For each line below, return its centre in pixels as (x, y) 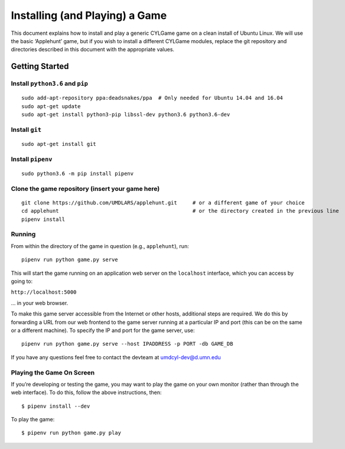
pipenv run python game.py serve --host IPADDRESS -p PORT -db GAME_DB (127, 344)
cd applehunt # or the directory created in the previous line (180, 211)
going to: (22, 281)
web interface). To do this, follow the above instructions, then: (86, 392)
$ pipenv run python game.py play (71, 433)
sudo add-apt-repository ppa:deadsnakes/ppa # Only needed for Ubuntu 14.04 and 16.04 (152, 98)
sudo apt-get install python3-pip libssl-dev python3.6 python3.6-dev (126, 115)
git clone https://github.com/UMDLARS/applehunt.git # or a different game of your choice (163, 203)
